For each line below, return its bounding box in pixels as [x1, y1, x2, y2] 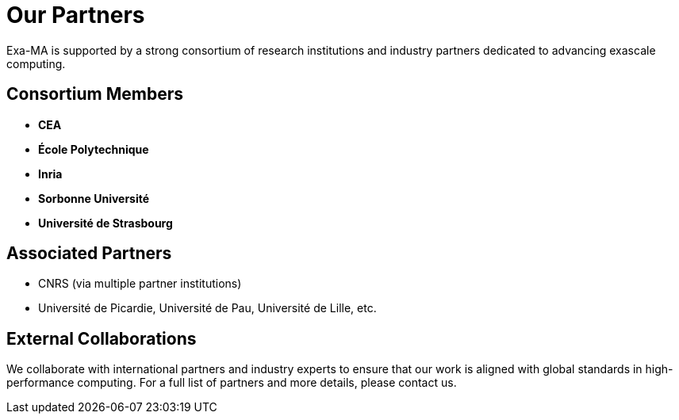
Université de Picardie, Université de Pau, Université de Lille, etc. [38, 301, 377, 315]
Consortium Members [6, 84, 183, 105]
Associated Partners [6, 243, 172, 264]
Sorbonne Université [38, 191, 150, 205]
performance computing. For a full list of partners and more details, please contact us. [6, 376, 457, 390]
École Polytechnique [38, 142, 149, 156]
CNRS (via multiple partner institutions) [38, 277, 242, 291]
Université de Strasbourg [38, 216, 173, 230]
